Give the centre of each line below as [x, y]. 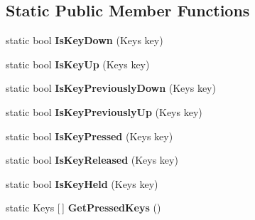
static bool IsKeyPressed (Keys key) [89, 136]
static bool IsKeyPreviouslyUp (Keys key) [104, 111]
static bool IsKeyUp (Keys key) [78, 64]
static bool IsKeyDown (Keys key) [85, 40]
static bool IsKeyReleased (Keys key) [92, 160]
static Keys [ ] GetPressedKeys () [83, 208]
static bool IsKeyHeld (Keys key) [82, 183]
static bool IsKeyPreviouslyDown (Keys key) [111, 88]
